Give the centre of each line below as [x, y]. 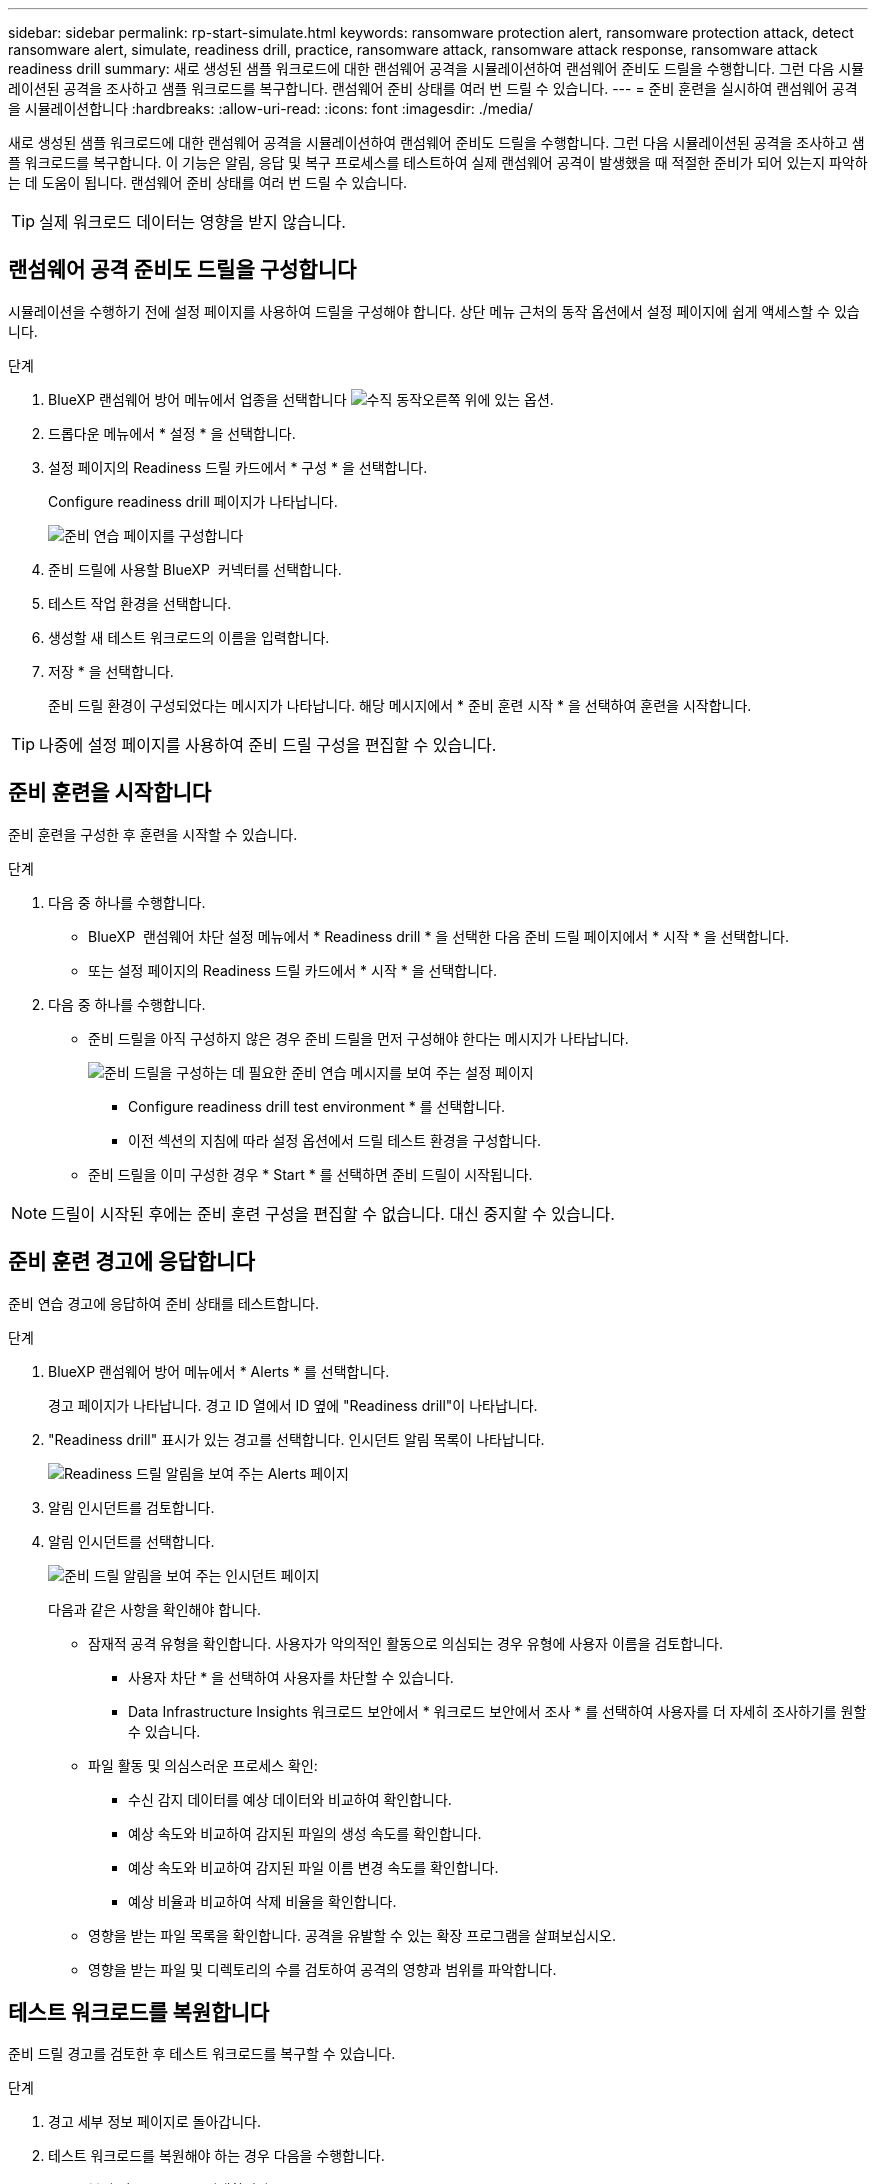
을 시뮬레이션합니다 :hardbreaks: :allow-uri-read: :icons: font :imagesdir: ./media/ [271, 108]
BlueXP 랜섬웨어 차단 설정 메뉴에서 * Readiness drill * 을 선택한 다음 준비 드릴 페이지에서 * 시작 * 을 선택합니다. [439, 936]
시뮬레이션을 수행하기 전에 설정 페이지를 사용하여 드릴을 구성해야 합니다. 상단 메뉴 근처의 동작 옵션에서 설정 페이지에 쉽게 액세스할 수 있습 [434, 311]
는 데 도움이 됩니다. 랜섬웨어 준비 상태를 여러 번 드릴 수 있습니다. [208, 182]
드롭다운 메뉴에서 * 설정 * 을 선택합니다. [172, 433]
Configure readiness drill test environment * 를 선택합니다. [316, 1106]
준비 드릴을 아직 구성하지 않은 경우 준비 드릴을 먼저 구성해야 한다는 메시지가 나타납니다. [358, 1038]
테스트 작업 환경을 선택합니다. [140, 603]
